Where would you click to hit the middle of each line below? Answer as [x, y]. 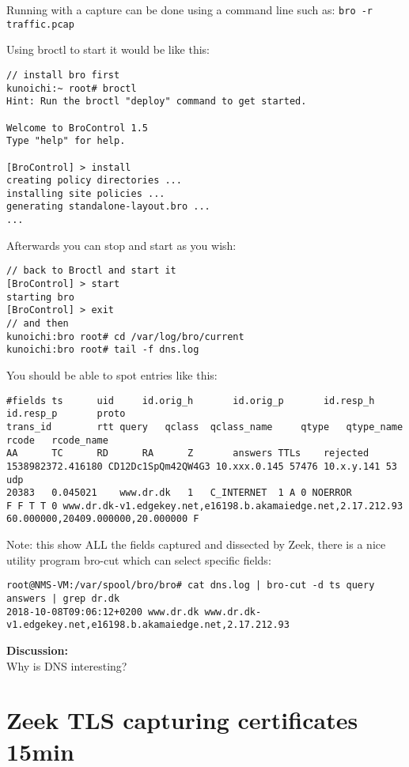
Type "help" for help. [66, 141]
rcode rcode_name [57, 440]
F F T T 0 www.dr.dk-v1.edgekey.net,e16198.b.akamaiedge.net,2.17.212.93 [205, 506]
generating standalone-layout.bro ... [108, 207]
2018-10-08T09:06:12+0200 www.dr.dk [103, 612]
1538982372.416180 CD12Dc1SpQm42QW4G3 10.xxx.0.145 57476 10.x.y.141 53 [202, 466]
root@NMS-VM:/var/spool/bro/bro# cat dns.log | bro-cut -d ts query [191, 586]
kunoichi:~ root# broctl [72, 88]
